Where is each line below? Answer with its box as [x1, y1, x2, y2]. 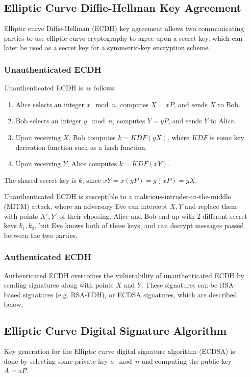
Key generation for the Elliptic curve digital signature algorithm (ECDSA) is [4, 346, 235, 356]
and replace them [184, 201, 237, 211]
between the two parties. [4, 230, 77, 240]
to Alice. [210, 116, 236, 126]
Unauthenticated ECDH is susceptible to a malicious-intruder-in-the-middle [4, 191, 231, 202]
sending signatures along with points [4, 280, 114, 290]
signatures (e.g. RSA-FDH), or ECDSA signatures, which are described [23, 289, 237, 299]
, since [82, 174, 101, 185]
